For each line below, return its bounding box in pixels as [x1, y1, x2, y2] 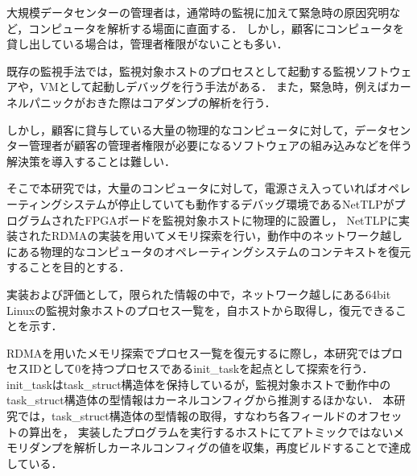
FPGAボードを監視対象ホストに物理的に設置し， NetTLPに [85, 211, 398, 228]
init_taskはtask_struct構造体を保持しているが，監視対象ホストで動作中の [6, 375, 391, 392]
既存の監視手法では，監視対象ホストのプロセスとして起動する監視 [6, 62, 356, 79]
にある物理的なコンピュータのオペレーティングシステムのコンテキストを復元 [6, 242, 411, 259]
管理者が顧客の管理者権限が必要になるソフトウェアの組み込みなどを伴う [28, 137, 412, 154]
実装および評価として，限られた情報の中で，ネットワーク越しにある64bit [6, 285, 391, 302]
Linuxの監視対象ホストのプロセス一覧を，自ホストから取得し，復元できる [6, 301, 395, 318]
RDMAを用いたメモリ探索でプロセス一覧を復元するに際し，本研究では [6, 344, 381, 361]
